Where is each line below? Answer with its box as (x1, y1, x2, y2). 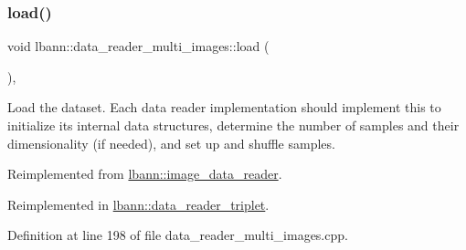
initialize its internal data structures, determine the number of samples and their (7, 116, 460, 134)
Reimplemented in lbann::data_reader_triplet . (7, 194, 270, 214)
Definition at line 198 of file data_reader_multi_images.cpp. (7, 225, 348, 245)
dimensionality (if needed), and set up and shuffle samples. (7, 133, 335, 152)
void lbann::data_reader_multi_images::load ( (7, 36, 270, 56)
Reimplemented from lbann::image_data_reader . (7, 164, 282, 183)
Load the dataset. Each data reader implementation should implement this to (7, 98, 441, 117)
